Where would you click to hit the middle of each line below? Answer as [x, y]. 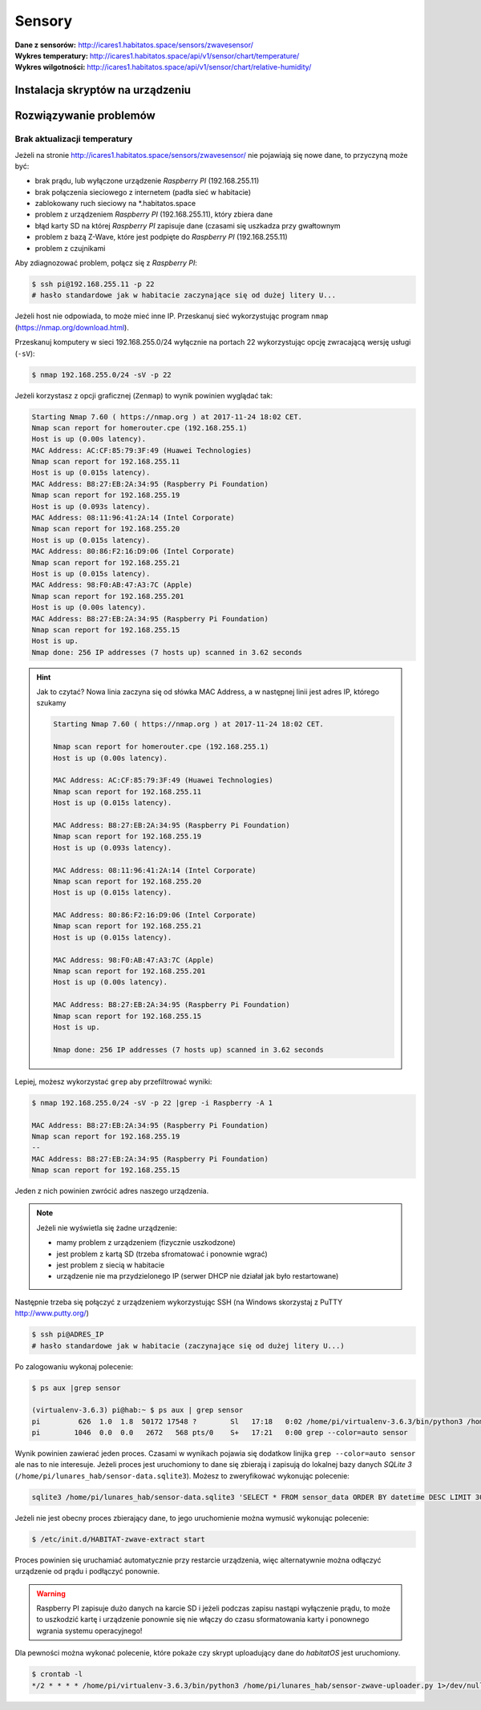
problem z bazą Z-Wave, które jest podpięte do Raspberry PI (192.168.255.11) [161, 237]
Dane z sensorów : [45, 45]
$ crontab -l [57, 1674]
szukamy [51, 703]
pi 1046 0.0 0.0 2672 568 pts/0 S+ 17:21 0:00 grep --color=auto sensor [220, 1433]
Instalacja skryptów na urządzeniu [103, 90]
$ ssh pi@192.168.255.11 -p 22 [93, 284]
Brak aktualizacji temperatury [74, 139]
